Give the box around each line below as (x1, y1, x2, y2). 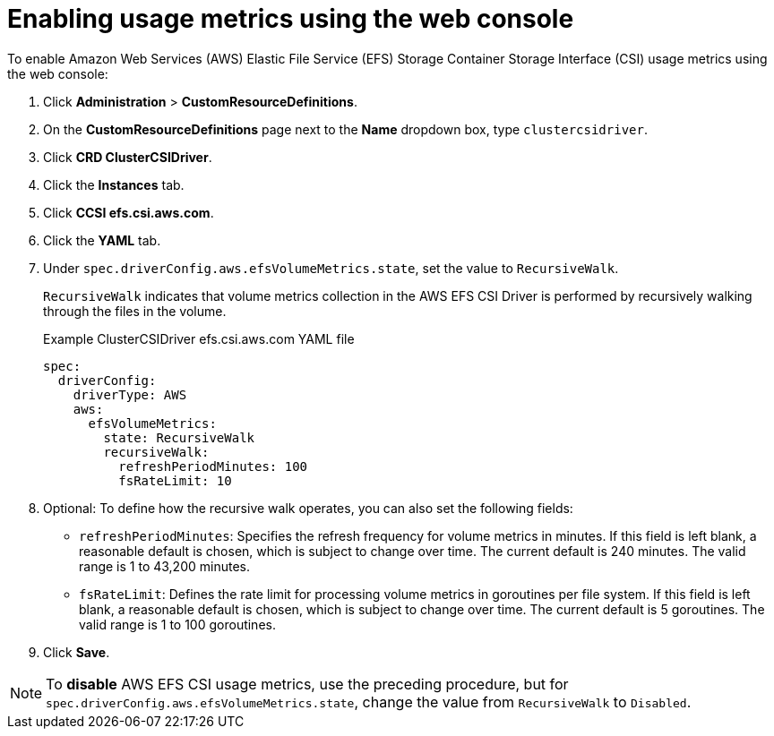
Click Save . (43, 644, 110, 660)
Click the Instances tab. (43, 176, 185, 193)
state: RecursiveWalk (103, 430, 255, 445)
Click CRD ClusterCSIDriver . (43, 149, 212, 165)
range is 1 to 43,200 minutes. (79, 558, 250, 574)
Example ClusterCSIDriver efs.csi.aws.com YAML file (43, 330, 355, 347)
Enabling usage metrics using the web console (7, 4, 574, 34)
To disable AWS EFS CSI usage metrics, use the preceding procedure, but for (46, 674, 569, 693)
